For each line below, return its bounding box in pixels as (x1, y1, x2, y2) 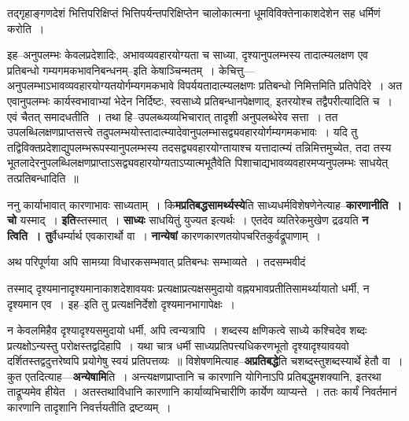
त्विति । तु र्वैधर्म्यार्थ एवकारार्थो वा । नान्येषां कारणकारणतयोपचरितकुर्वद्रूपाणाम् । (7, 227, 321, 243)
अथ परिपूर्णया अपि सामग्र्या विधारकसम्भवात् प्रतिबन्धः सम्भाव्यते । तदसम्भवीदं (7, 253, 306, 270)
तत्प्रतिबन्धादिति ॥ (7, 169, 79, 186)
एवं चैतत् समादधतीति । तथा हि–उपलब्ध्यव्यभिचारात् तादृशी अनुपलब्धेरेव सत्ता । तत (7, 108, 338, 124)
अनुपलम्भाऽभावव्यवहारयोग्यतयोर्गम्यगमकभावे (7, 77, 175, 94)
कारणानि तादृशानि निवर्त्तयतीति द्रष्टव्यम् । (7, 399, 171, 415)
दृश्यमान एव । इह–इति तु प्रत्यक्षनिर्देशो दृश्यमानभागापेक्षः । (7, 295, 235, 312)
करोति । (7, 20, 45, 36)
